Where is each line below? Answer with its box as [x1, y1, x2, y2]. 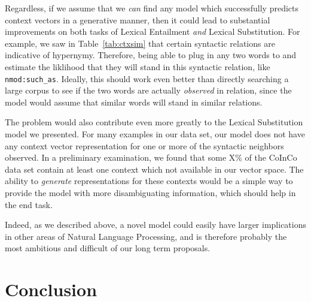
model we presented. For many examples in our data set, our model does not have [5, 128, 305, 140]
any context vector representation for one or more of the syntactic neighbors [5, 139, 284, 152]
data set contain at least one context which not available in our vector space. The [5, 162, 304, 175]
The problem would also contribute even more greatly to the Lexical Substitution [5, 116, 303, 128]
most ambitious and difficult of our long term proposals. [5, 242, 211, 254]
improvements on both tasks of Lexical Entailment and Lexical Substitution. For [5, 25, 300, 38]
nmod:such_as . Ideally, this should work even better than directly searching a [5, 72, 289, 85]
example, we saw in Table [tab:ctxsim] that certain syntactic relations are [5, 37, 275, 49]
